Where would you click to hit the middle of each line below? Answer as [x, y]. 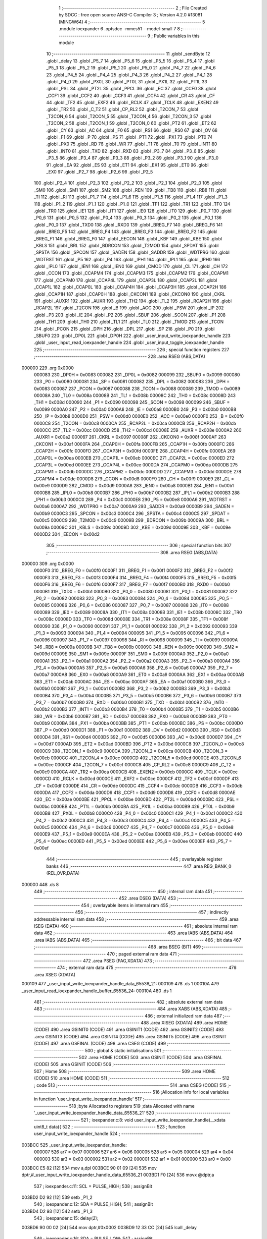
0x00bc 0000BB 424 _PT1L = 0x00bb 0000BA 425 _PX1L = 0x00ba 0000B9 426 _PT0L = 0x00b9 [134, 806]
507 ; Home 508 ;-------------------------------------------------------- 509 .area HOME [125, 1071]
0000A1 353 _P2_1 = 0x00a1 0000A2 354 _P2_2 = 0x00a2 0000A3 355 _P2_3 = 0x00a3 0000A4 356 [137, 661]
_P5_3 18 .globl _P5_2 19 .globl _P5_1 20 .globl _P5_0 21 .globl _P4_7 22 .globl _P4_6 [131, 68]
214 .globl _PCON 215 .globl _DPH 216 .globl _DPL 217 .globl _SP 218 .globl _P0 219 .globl [124, 329]
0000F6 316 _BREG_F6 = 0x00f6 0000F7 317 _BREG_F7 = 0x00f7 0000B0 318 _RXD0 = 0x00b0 [132, 584]
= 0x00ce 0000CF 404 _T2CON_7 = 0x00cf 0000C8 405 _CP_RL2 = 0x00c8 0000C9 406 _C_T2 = [135, 765]
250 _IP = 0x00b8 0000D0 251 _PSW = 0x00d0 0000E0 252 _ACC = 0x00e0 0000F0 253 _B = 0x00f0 [139, 416]
